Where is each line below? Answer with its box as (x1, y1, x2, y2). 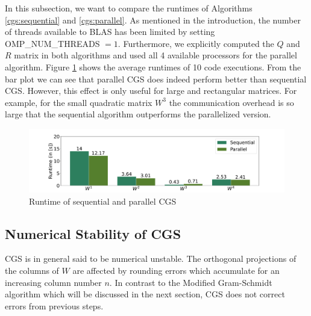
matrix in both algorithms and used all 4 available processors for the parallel (14, 49, 297, 61)
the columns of (5, 264, 59, 276)
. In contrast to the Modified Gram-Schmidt (109, 276, 272, 288)
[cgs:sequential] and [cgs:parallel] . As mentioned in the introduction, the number (5, 13, 301, 26)
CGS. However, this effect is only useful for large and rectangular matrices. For (5, 84, 297, 97)
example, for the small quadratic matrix (5, 96, 152, 108)
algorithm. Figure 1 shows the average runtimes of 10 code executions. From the (5, 60, 301, 73)
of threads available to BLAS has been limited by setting (5, 25, 215, 38)
